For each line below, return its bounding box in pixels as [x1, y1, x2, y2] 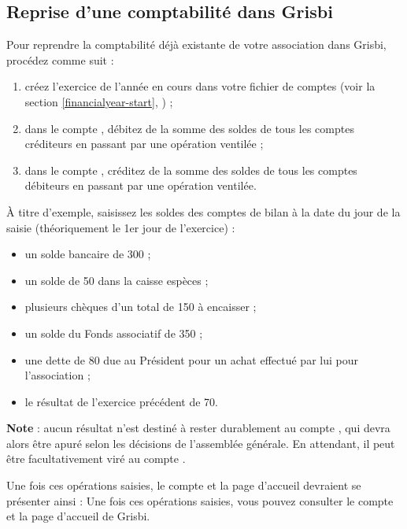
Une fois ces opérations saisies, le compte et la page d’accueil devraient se [6, 477, 361, 494]
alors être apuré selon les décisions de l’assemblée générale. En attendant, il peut [6, 435, 395, 451]
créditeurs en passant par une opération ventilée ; [24, 135, 264, 152]
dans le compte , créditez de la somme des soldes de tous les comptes [24, 161, 357, 178]
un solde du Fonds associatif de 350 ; [24, 324, 203, 341]
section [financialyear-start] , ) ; [24, 93, 173, 109]
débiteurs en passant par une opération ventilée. [24, 177, 257, 194]
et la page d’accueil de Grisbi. [6, 508, 150, 524]
